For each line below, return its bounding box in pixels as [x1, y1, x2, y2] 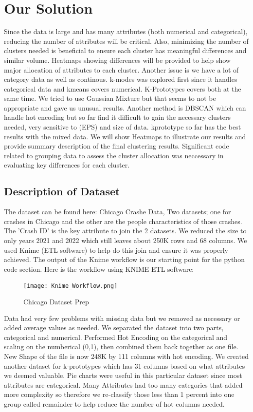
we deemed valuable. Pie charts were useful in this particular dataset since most [4, 370, 242, 380]
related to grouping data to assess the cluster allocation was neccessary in [4, 150, 224, 160]
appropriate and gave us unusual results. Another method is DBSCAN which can [4, 102, 246, 112]
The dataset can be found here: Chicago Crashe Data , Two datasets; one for [4, 206, 231, 217]
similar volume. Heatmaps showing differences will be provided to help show [4, 55, 231, 65]
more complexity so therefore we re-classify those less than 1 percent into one [4, 389, 235, 399]
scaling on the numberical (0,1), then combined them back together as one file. [4, 341, 238, 352]
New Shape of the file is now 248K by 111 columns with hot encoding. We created [4, 351, 249, 361]
